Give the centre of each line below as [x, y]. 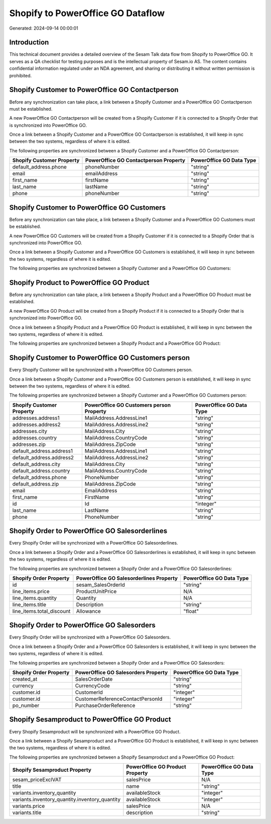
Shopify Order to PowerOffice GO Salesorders [82, 625]
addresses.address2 [36, 424]
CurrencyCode [92, 685]
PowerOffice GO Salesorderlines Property [127, 578]
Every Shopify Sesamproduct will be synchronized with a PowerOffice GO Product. [95, 731]
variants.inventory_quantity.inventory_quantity [66, 799]
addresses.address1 [36, 418]
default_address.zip [36, 484]
